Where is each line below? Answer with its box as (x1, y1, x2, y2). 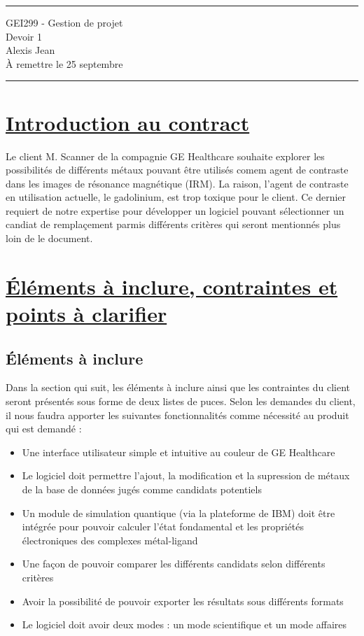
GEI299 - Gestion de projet (6, 15, 123, 29)
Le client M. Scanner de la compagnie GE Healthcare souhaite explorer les (6, 148, 325, 163)
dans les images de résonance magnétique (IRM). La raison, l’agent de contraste (6, 176, 349, 190)
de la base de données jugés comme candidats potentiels (22, 481, 262, 496)
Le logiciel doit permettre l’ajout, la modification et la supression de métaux (22, 468, 350, 483)
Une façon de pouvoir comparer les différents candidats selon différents (22, 556, 325, 571)
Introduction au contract (6, 108, 250, 136)
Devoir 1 (6, 29, 42, 43)
